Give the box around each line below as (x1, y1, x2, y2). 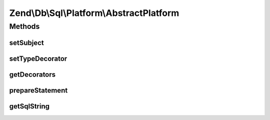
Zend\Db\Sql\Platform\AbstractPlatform (9, 7, 179, 18)
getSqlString (9, 102, 50, 111)
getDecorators (9, 70, 56, 79)
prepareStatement (9, 86, 68, 95)
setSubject (9, 38, 44, 47)
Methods (9, 22, 40, 31)
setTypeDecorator (9, 54, 67, 63)
